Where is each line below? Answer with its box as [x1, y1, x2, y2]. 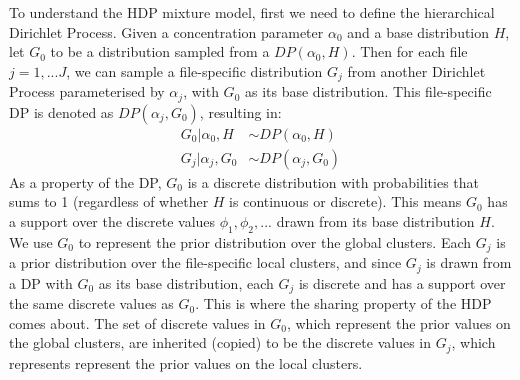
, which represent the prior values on [286, 312, 511, 333]
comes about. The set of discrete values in [9, 312, 266, 333]
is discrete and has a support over [298, 272, 506, 293]
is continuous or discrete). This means [229, 191, 462, 212]
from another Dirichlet [347, 60, 486, 81]
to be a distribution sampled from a [50, 41, 270, 62]
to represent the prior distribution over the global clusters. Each [78, 231, 472, 252]
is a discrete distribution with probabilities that [187, 171, 479, 192]
